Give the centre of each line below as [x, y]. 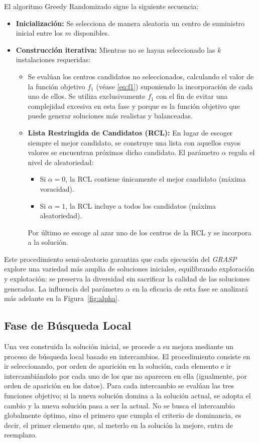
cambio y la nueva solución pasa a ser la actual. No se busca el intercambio [119, 405]
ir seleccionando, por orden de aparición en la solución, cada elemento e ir [118, 366]
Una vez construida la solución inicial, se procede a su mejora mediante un [119, 346]
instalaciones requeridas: [53, 59]
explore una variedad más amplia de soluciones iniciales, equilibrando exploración [129, 269]
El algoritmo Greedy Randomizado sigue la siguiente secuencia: [101, 6]
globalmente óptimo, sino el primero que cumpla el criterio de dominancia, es [123, 415]
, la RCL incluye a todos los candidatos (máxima [141, 205]
